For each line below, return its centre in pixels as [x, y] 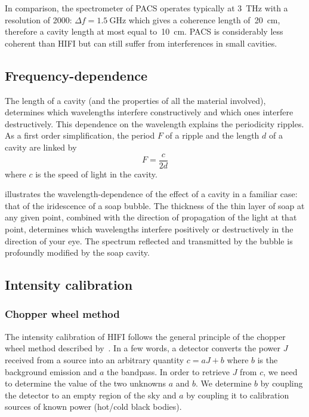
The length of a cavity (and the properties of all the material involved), [135, 100]
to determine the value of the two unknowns [85, 383]
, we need [280, 371]
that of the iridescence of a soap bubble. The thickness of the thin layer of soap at [155, 205]
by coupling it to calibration [238, 395]
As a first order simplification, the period [80, 135]
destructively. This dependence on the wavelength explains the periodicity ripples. [154, 123]
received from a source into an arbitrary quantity [95, 359]
